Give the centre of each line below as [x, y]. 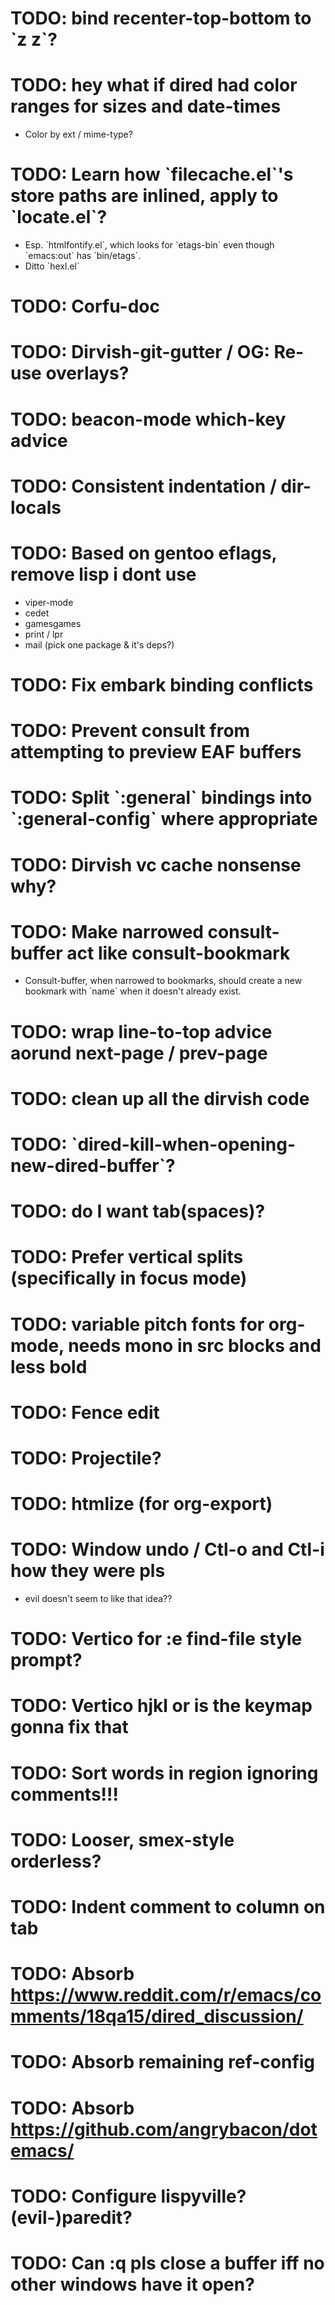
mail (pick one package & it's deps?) [99, 644]
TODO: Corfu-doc [85, 306]
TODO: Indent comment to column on [168, 1907]
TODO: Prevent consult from [130, 731]
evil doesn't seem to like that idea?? [98, 1599]
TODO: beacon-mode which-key [148, 419]
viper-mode [49, 602]
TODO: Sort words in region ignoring [164, 1773]
